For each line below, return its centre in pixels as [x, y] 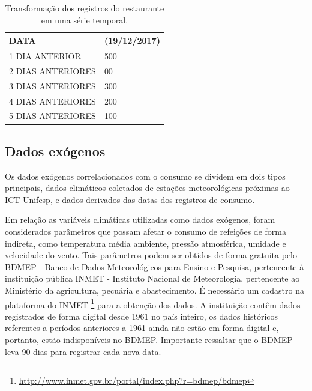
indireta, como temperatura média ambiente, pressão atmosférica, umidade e [145, 243]
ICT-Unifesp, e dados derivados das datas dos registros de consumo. [130, 199]
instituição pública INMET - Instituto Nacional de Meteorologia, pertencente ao [152, 278]
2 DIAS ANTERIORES [52, 71]
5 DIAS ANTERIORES [52, 116]
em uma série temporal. [85, 20]
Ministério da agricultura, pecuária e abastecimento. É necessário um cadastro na [154, 290]
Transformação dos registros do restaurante [85, 8]
